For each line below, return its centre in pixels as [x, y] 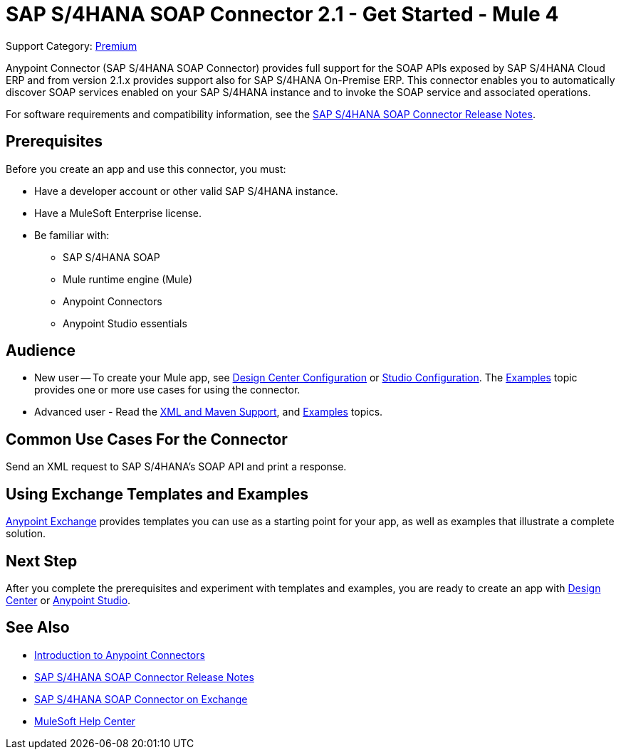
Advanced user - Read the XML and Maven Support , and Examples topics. [209, 412]
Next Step [42, 561]
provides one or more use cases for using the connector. [167, 390]
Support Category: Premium [72, 46]
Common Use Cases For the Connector [147, 439]
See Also [38, 628]
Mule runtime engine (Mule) [128, 279]
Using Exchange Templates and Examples [157, 494]
